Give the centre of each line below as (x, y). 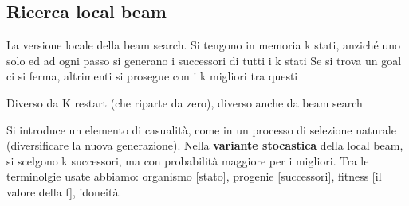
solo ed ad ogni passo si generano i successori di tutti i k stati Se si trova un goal (204, 60)
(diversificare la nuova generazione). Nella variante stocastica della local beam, (205, 145)
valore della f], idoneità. (64, 191)
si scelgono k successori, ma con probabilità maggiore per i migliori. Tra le (188, 160)
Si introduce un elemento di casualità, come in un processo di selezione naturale (201, 129)
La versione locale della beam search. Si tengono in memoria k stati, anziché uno (204, 45)
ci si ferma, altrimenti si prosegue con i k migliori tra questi (152, 76)
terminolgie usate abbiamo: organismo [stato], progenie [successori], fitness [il (194, 176)
